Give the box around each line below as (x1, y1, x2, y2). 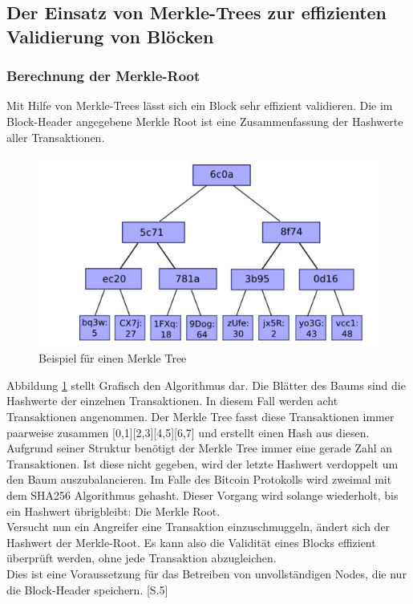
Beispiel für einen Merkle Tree (38, 350, 187, 367)
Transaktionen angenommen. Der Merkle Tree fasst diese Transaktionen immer (6, 408, 395, 425)
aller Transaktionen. (6, 128, 105, 145)
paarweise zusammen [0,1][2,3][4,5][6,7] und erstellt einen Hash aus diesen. (6, 424, 370, 440)
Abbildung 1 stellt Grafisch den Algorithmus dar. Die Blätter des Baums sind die (6, 376, 406, 393)
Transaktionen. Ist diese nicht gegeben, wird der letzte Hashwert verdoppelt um (6, 455, 399, 472)
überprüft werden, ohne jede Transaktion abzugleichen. (6, 549, 277, 566)
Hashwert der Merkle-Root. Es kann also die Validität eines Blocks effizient (6, 533, 376, 550)
